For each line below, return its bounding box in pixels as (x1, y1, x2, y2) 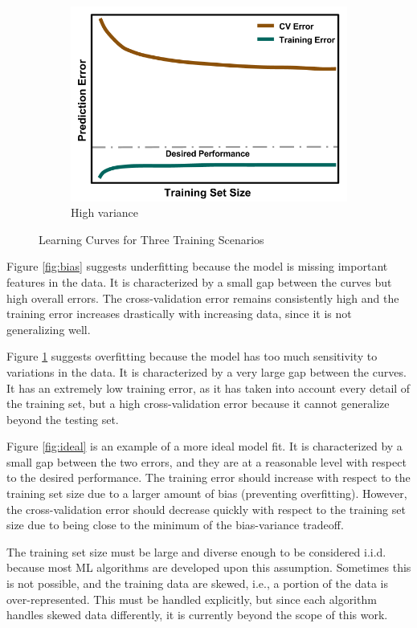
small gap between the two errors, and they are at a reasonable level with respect (6, 453, 407, 470)
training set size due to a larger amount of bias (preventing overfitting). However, (6, 485, 407, 502)
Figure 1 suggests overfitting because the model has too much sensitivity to (6, 348, 378, 365)
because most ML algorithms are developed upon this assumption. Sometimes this (6, 559, 411, 576)
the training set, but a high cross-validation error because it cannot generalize (6, 395, 390, 412)
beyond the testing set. (6, 410, 119, 427)
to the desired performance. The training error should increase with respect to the (6, 469, 411, 486)
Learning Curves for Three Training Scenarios (39, 230, 264, 247)
